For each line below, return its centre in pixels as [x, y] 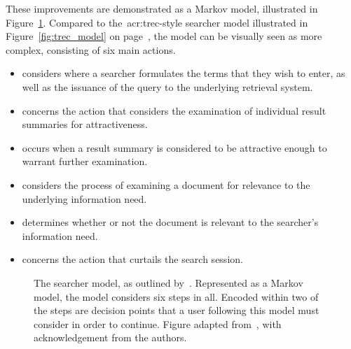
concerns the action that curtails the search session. [132, 259]
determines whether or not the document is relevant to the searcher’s [170, 222]
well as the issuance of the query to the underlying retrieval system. [167, 86]
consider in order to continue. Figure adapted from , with [158, 323]
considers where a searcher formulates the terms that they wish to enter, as [184, 73]
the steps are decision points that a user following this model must [177, 310]
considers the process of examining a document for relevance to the [166, 184]
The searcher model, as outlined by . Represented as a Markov [168, 282]
